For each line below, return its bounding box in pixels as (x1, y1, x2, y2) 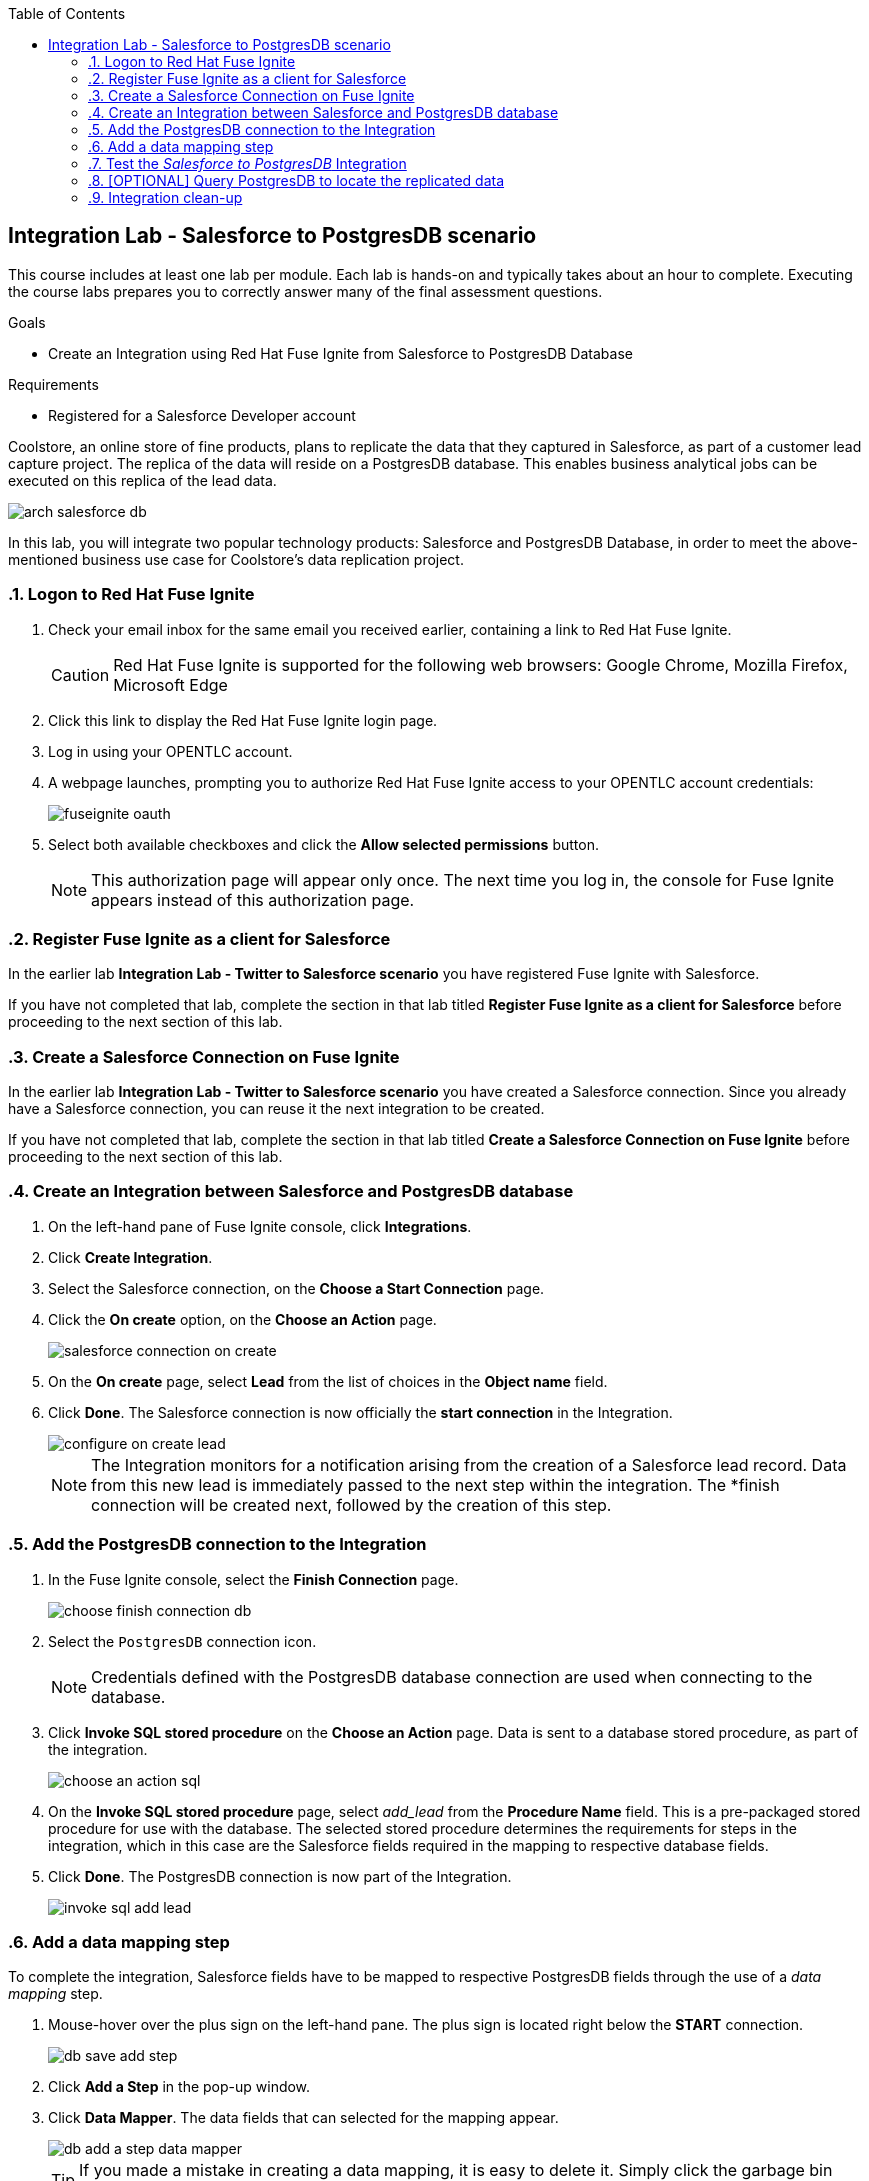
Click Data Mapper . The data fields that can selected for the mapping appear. (48, 2109, 559, 2127)
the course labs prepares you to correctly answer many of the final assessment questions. (8, 282, 603, 300)
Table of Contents (8, 5, 126, 22)
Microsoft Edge (113, 674, 228, 695)
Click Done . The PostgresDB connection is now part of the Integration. (48, 1867, 512, 1885)
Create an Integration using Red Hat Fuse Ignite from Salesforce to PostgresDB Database (48, 344, 633, 362)
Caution (51, 664, 110, 685)
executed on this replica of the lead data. (8, 471, 277, 489)
